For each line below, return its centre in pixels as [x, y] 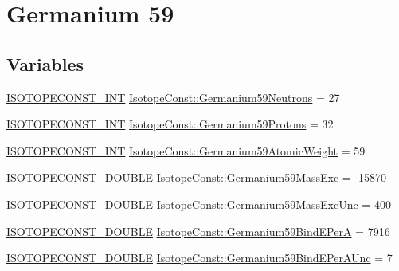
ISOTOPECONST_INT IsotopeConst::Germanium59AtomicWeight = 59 [186, 150]
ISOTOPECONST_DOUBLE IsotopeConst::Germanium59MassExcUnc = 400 [199, 204]
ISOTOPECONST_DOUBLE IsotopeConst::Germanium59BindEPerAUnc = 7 [199, 258]
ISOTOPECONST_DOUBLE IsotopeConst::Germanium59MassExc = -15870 [197, 177]
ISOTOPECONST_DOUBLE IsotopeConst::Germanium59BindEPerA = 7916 [198, 231]
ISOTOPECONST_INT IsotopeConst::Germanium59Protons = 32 [170, 124]
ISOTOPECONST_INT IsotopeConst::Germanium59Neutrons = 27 [173, 97]
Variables [45, 63]
